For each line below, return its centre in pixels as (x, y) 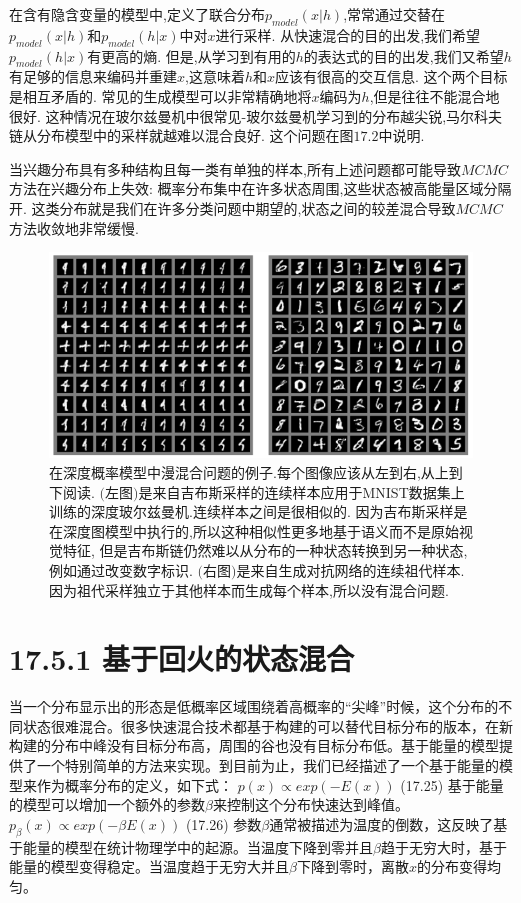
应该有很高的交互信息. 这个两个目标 (391, 76)
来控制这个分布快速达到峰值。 (310, 804)
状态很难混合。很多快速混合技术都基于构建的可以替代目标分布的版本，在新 (267, 725)
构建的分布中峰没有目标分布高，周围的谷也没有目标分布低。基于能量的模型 (254, 745)
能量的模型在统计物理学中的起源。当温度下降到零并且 (197, 846)
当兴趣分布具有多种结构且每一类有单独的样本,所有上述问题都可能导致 (235, 168)
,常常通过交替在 (394, 14)
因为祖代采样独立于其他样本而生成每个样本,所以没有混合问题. (249, 589)
